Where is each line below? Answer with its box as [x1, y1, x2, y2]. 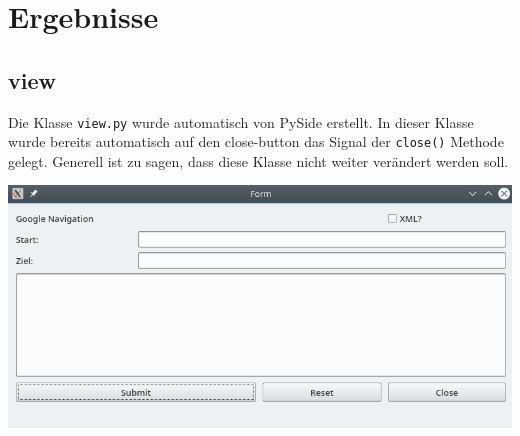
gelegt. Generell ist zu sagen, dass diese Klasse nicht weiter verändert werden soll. [8, 150, 509, 171]
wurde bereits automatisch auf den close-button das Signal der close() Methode [8, 131, 504, 152]
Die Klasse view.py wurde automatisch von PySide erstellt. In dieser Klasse [8, 111, 474, 132]
